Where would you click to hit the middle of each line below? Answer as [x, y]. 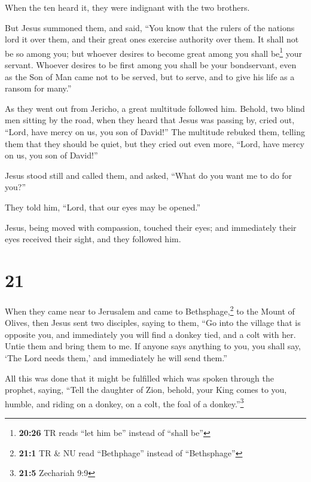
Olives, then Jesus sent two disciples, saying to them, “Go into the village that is [153, 323]
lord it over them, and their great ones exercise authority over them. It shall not [152, 39]
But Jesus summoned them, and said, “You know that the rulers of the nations [150, 27]
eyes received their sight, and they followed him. [93, 239]
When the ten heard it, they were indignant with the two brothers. [127, 7]
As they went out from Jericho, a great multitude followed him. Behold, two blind [155, 108]
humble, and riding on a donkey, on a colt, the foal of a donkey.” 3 [124, 402]
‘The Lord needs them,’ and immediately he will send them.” [116, 357]
